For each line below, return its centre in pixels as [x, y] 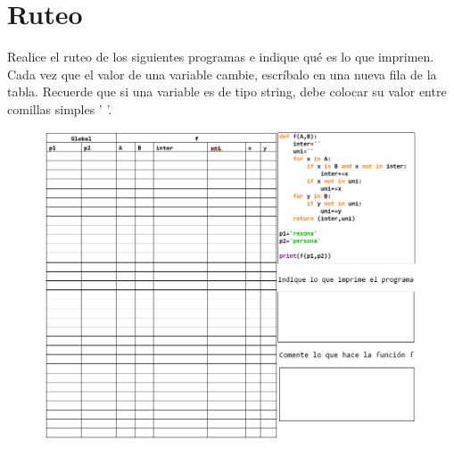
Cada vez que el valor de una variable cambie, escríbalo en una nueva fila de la [222, 74]
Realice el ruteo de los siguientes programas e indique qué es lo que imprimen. [221, 57]
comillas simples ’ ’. [60, 108]
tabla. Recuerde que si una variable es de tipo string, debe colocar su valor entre [227, 91]
